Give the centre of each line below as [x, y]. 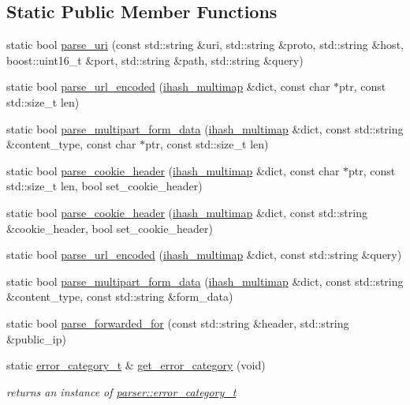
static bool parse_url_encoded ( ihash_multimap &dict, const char [168, 86]
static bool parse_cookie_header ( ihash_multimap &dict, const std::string [187, 212]
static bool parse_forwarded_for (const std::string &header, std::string [178, 322]
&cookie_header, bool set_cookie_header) [110, 228]
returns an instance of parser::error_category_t [121, 391]
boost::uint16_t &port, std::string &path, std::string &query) [155, 60]
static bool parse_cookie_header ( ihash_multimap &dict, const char [173, 170]
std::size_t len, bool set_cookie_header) [104, 186]
